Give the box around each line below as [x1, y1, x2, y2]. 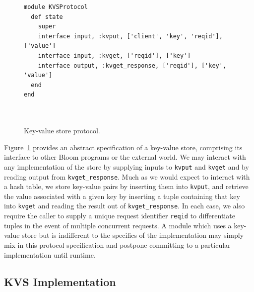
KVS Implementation [4, 274, 116, 289]
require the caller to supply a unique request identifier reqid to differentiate [4, 210, 235, 221]
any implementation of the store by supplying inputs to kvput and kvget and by [4, 161, 249, 172]
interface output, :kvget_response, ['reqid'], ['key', [38, 62, 227, 69]
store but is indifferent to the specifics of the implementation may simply [22, 230, 244, 240]
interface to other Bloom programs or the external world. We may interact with [4, 152, 246, 162]
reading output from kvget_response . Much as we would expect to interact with [4, 171, 250, 182]
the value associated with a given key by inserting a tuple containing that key [4, 191, 240, 201]
